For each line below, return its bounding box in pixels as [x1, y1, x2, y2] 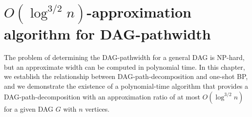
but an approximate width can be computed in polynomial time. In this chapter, [4, 61, 245, 72]
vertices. [85, 103, 110, 114]
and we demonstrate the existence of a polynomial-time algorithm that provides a [4, 80, 249, 91]
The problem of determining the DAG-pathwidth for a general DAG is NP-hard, [4, 52, 245, 62]
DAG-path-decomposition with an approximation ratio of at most [4, 91, 200, 101]
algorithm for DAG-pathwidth [4, 24, 211, 44]
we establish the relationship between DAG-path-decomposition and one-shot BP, [4, 71, 248, 81]
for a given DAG [4, 103, 54, 114]
